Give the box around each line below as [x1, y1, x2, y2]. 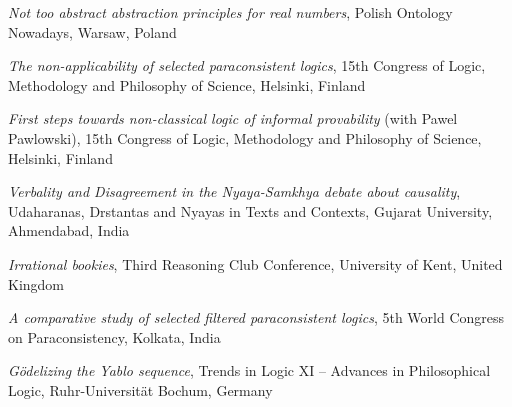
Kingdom [8, 273, 65, 294]
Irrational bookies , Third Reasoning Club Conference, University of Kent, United [8, 253, 503, 274]
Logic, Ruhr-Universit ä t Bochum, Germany [8, 379, 273, 400]
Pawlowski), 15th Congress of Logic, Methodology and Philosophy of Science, [8, 127, 482, 148]
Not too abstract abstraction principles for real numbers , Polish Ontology [8, 2, 453, 22]
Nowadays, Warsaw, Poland [8, 21, 177, 42]
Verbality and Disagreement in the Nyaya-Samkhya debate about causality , [8, 181, 461, 202]
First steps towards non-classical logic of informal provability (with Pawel [8, 108, 458, 129]
